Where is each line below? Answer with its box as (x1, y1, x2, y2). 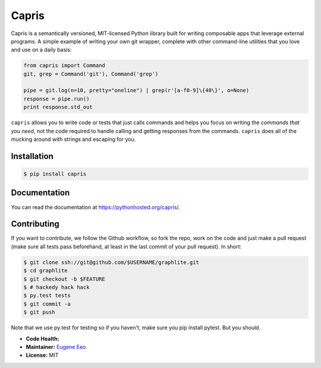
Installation (11, 151, 53, 161)
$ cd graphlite (23, 268, 68, 274)
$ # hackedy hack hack (23, 284, 90, 291)
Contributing (11, 219, 59, 229)
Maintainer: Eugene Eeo (26, 343, 86, 350)
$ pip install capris (23, 171, 87, 178)
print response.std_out (23, 104, 93, 111)
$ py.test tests (23, 292, 71, 299)
